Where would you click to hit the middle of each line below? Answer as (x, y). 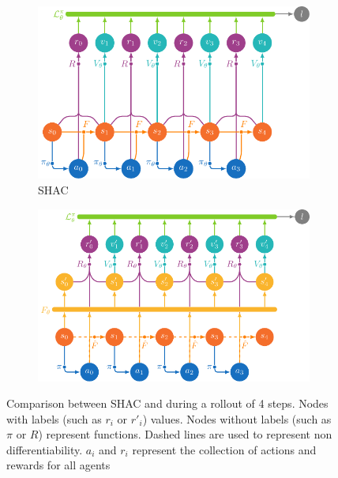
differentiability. (45, 449)
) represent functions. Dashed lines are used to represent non (185, 434)
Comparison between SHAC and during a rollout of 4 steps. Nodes (167, 403)
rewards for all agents (58, 465)
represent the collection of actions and (224, 449)
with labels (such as (54, 418)
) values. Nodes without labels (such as (237, 418)
